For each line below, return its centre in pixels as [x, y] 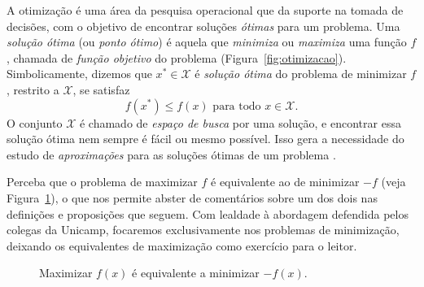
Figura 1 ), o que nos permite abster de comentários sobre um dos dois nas [192, 197]
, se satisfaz [101, 89]
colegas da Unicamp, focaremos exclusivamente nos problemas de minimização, [203, 230]
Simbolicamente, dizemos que [79, 74]
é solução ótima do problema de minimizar [301, 74]
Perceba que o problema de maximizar [102, 182]
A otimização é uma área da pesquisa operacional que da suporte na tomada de [205, 10]
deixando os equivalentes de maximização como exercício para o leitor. [182, 245]
